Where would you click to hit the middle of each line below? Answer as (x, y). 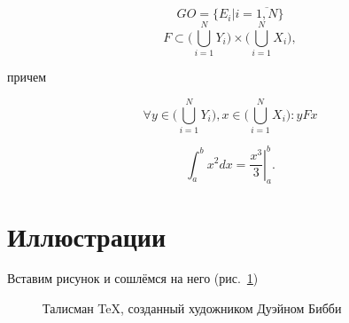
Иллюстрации (87, 236)
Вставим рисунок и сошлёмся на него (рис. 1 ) (133, 278)
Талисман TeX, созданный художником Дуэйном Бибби (192, 308)
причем (27, 77)
